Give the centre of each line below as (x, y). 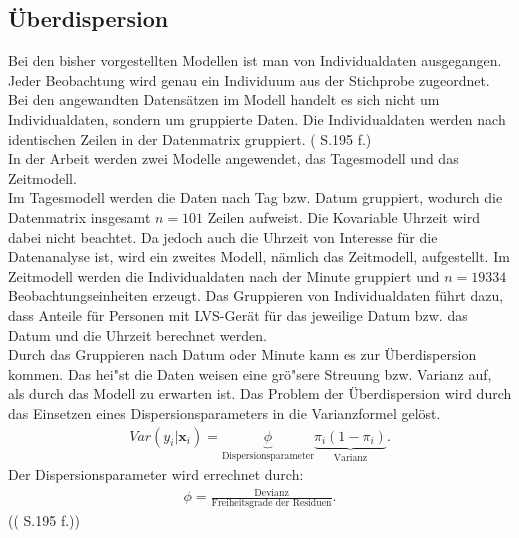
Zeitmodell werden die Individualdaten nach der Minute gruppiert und (224, 275)
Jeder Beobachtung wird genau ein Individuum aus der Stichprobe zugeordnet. (249, 79)
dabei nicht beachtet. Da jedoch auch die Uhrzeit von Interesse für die (223, 236)
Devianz (271, 492)
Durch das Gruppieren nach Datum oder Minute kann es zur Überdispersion (242, 354)
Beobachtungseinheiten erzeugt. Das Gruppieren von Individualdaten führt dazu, (256, 295)
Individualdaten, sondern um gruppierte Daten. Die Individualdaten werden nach (257, 118)
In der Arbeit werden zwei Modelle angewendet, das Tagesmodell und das (233, 158)
